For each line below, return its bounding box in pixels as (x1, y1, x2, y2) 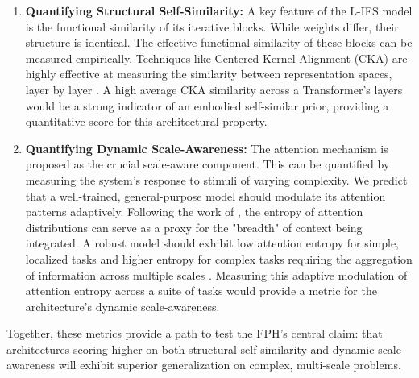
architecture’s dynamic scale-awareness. (25, 297, 220, 314)
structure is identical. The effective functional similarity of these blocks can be (25, 34, 413, 51)
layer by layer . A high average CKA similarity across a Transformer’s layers (25, 81, 403, 98)
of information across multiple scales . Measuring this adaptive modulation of (25, 266, 408, 283)
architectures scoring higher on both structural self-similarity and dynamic (6, 340, 375, 357)
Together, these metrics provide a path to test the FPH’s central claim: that (6, 325, 383, 342)
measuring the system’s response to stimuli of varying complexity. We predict (25, 171, 408, 188)
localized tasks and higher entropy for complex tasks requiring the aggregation (25, 250, 413, 267)
